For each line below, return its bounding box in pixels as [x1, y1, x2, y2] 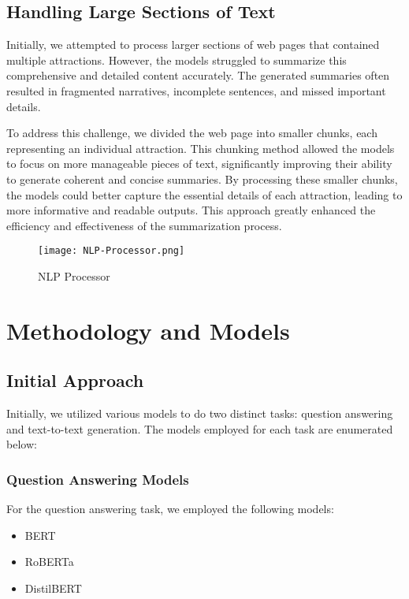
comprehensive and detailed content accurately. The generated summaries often [6, 67, 390, 84]
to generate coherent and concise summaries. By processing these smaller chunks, [6, 170, 398, 187]
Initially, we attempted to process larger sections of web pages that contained [6, 36, 380, 53]
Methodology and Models [6, 314, 290, 346]
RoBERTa [24, 553, 74, 570]
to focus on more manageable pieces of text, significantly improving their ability [6, 155, 392, 172]
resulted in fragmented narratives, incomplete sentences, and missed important [6, 82, 386, 99]
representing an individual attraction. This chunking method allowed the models [6, 140, 395, 156]
